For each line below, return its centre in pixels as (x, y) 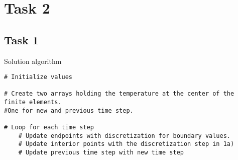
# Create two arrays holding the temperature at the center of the (119, 94)
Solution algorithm (33, 61)
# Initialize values (38, 77)
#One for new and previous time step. (69, 110)
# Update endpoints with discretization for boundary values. (125, 136)
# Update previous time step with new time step (101, 153)
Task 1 (21, 39)
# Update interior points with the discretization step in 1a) (126, 144)
